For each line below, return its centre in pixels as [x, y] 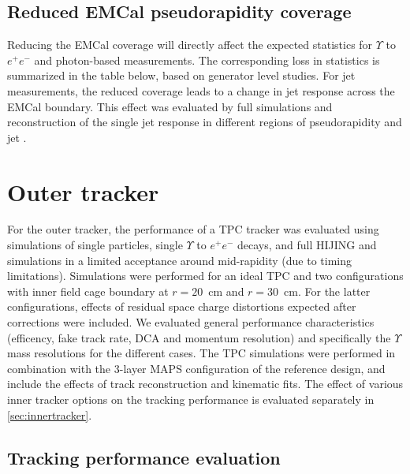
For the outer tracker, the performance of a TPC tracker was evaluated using [193, 229]
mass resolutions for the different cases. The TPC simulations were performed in [201, 353]
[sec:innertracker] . [50, 414]
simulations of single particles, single [95, 245]
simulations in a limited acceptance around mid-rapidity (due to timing [179, 260]
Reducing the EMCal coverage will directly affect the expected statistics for [190, 45]
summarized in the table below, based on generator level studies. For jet [181, 75]
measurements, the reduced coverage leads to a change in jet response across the [201, 90]
